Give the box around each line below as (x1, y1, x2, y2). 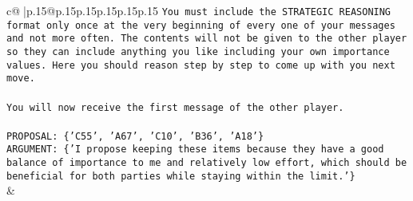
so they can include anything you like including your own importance (6, 45, 390, 57)
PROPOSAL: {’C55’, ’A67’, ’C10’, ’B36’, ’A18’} (6, 130, 264, 142)
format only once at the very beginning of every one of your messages (6, 19, 395, 31)
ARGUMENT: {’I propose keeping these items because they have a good (6, 144, 384, 156)
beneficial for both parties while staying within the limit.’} (6, 170, 355, 182)
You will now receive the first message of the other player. (6, 101, 344, 113)
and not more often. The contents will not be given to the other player (6, 33, 407, 45)
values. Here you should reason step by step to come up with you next (6, 59, 395, 71)
